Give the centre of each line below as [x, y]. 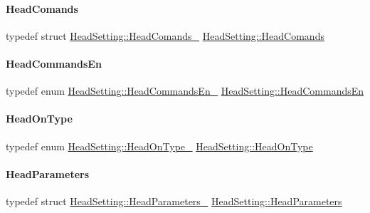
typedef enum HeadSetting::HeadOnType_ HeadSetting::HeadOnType [159, 146]
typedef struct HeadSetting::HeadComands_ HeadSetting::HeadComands [165, 35]
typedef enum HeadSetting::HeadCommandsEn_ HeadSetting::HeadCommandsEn [185, 91]
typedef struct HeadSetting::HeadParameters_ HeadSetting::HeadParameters [174, 201]
